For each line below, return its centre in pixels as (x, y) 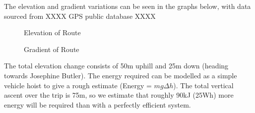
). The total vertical (203, 85)
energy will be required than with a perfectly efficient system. (97, 104)
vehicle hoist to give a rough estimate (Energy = (78, 85)
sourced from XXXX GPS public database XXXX (80, 16)
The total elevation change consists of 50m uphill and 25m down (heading (116, 66)
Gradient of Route (52, 49)
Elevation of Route (52, 32)
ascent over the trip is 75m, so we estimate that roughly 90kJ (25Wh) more (119, 95)
